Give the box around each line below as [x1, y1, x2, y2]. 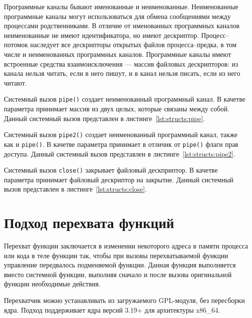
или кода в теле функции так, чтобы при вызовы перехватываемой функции [4, 250, 228, 260]
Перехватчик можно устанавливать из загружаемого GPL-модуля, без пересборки [4, 295, 245, 305]
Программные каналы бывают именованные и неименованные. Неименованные [4, 1, 238, 11]
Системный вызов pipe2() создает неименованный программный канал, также [4, 129, 237, 140]
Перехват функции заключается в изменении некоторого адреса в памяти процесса [4, 241, 248, 251]
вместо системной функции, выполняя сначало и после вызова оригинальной [4, 269, 232, 279]
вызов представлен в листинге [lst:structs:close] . [4, 184, 147, 194]
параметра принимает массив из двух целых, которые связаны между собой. [4, 104, 230, 113]
